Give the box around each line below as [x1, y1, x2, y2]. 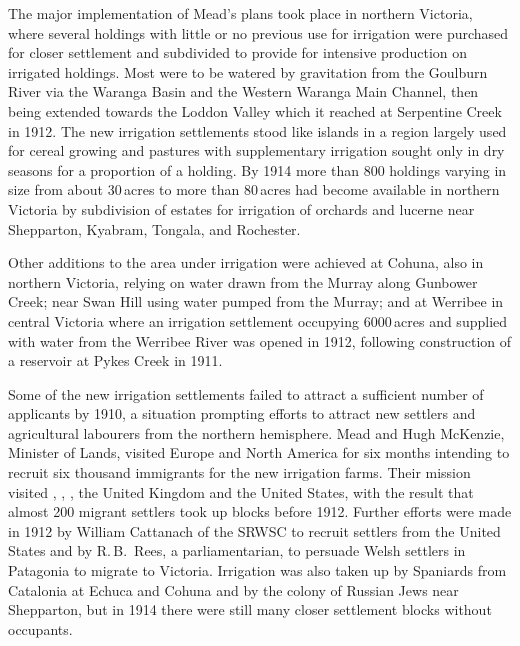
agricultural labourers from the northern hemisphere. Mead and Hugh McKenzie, [8, 422, 505, 443]
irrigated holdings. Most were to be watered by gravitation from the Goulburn [8, 61, 488, 82]
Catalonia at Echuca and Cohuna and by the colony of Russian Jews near [8, 579, 459, 600]
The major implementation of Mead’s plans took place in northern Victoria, [8, 3, 473, 23]
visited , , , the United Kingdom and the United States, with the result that [8, 481, 474, 502]
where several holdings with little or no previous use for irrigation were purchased [8, 22, 509, 43]
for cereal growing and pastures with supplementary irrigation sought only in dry [8, 140, 505, 161]
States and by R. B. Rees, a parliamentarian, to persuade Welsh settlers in [8, 540, 466, 561]
